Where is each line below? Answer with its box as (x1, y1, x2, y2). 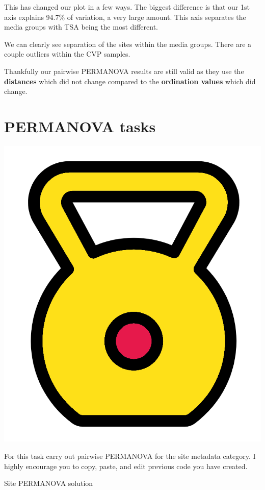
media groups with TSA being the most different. (4, 21, 158, 32)
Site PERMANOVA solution (4, 478, 93, 488)
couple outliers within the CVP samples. (4, 48, 130, 59)
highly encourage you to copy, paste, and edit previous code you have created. (4, 460, 248, 471)
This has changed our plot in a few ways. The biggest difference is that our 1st (4, 2, 250, 12)
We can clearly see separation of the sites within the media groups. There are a (4, 38, 252, 49)
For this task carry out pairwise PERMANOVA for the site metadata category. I (4, 450, 256, 461)
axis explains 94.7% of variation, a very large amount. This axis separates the (4, 11, 246, 22)
